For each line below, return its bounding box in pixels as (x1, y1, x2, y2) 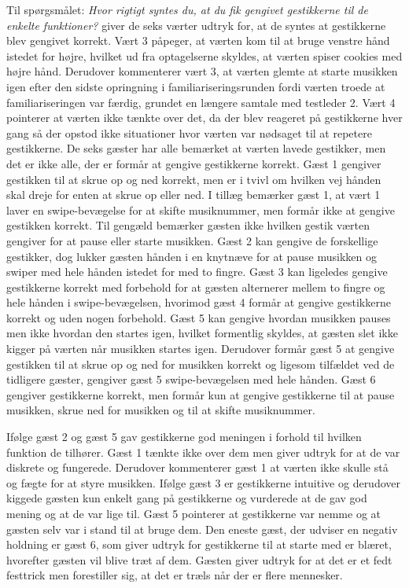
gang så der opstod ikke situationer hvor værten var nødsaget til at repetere (6, 124, 372, 141)
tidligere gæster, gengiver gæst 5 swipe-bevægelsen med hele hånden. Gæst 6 (6, 371, 376, 388)
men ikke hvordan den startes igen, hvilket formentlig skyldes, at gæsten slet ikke (6, 325, 398, 341)
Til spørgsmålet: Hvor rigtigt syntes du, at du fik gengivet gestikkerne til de (6, 2, 368, 17)
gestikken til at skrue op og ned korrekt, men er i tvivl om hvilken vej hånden (6, 171, 381, 187)
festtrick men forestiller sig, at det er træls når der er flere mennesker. (6, 567, 343, 583)
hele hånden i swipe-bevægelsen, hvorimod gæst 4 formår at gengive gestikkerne (6, 294, 391, 311)
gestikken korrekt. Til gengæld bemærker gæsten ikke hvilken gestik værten (6, 217, 370, 233)
